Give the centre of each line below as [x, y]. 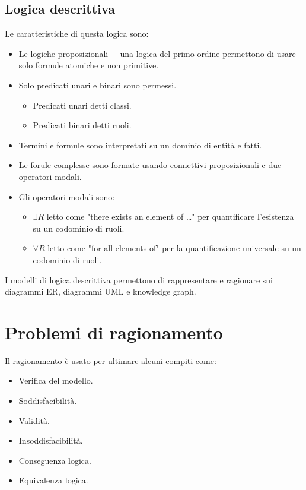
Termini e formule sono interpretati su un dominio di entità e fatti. [140, 145]
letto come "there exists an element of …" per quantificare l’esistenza [170, 216]
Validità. [34, 420]
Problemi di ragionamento [114, 332]
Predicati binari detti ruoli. [82, 125]
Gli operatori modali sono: [67, 196]
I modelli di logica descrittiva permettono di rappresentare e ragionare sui [139, 279]
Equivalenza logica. [53, 480]
